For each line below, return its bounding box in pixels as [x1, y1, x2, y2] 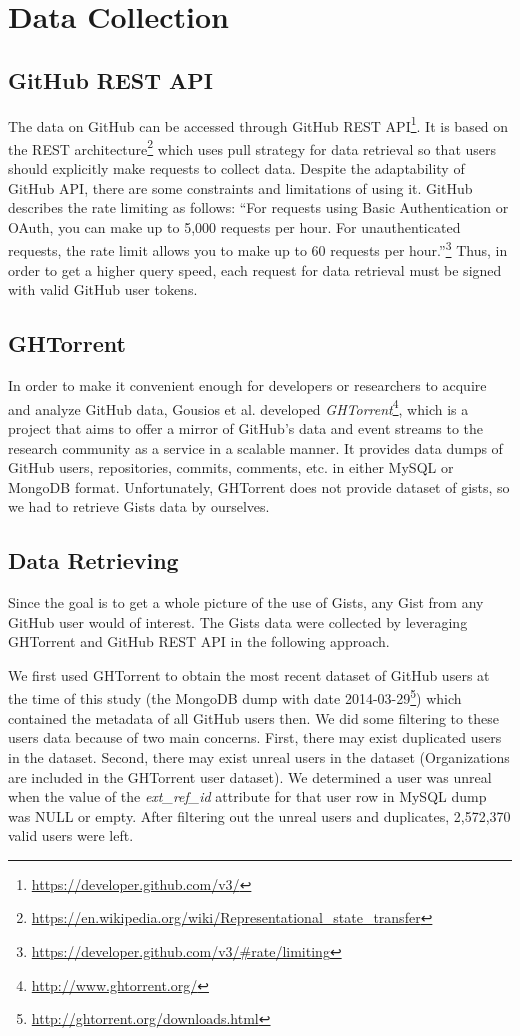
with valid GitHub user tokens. [8, 279, 198, 300]
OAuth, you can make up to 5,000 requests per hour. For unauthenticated [8, 216, 461, 237]
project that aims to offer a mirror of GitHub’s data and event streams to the [8, 417, 484, 438]
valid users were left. [8, 825, 134, 846]
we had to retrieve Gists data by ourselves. [8, 496, 270, 517]
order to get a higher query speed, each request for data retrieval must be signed [8, 259, 502, 280]
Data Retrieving [8, 545, 179, 576]
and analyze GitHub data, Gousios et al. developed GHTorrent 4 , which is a [8, 395, 469, 419]
